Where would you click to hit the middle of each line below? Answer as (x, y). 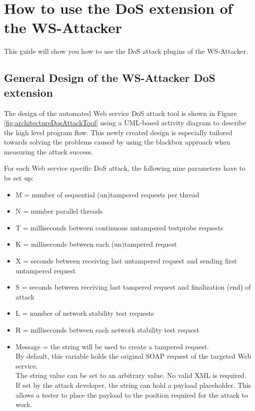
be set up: (19, 178)
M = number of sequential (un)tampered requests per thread (107, 194)
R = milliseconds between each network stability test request (107, 330)
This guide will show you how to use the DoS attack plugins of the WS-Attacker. (126, 51)
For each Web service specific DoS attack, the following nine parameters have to (125, 168)
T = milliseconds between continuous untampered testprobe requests (119, 227)
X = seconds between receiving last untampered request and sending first (126, 261)
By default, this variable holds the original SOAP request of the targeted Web (133, 356)
